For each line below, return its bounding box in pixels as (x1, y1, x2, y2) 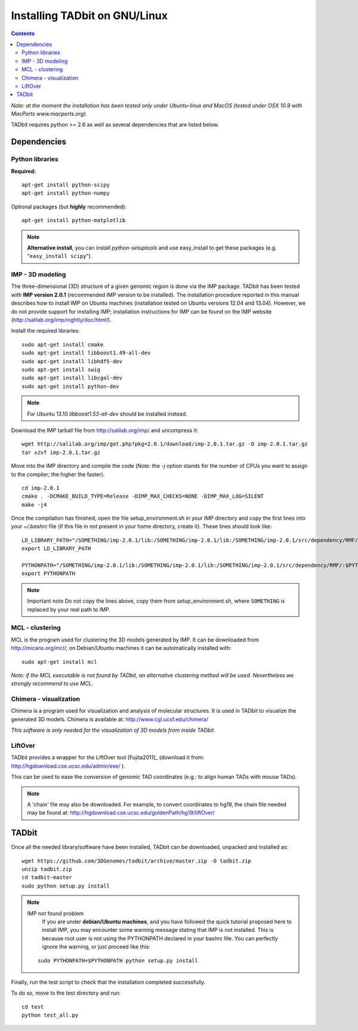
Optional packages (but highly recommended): (11, 203, 127, 210)
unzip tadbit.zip (21, 866, 72, 872)
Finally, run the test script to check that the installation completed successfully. (11, 978, 206, 986)
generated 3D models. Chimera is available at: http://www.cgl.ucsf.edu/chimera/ (11, 716, 209, 723)
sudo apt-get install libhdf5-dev (21, 358, 122, 364)
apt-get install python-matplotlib (21, 217, 126, 224)
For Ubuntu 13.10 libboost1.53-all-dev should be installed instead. (27, 410, 187, 418)
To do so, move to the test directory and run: (11, 989, 121, 997)
